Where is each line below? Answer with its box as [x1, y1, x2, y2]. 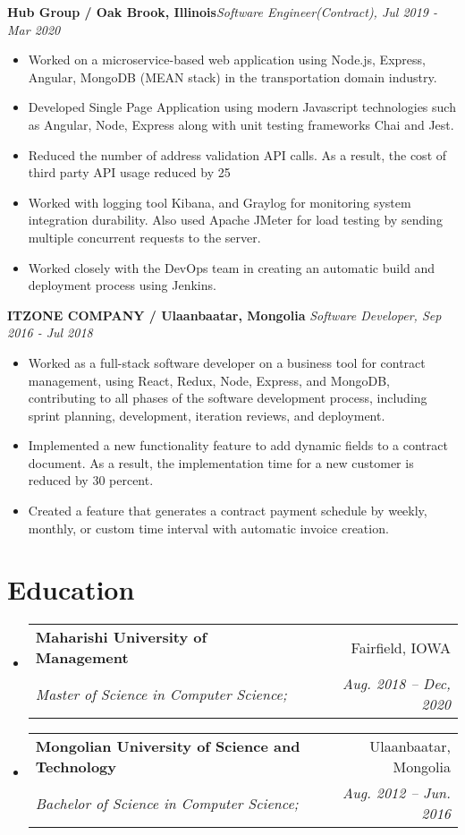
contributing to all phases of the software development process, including [28, 388, 427, 407]
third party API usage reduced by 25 [28, 163, 231, 182]
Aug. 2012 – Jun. [342, 782, 451, 804]
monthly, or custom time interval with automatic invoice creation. [28, 518, 389, 537]
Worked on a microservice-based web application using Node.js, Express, [28, 50, 426, 69]
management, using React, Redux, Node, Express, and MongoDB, [28, 371, 390, 389]
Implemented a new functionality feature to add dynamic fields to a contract [28, 436, 448, 455]
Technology [35, 756, 117, 778]
